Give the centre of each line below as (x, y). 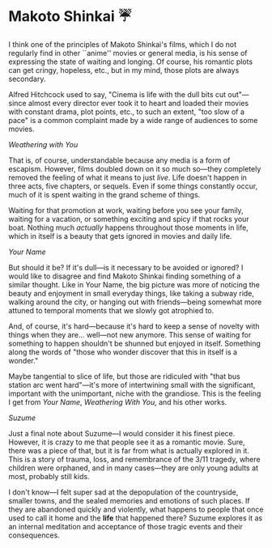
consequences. (34, 535)
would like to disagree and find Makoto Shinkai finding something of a (125, 276)
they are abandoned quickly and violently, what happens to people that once (136, 509)
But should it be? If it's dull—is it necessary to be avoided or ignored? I (126, 267)
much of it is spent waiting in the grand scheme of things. (104, 194)
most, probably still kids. (49, 476)
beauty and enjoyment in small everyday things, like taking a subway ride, (132, 293)
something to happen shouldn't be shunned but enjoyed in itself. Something (135, 343)
